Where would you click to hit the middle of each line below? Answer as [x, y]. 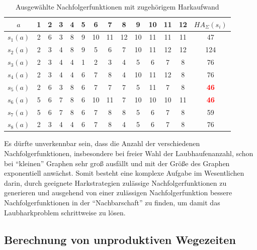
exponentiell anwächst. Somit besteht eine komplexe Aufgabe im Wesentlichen [124, 173]
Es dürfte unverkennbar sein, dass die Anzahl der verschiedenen [102, 143]
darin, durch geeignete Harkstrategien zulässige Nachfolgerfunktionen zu [115, 182]
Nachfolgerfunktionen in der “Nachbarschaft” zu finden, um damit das [112, 202]
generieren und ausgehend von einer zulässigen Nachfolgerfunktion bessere [118, 193]
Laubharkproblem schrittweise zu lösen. [65, 212]
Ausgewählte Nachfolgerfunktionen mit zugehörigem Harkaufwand [117, 7]
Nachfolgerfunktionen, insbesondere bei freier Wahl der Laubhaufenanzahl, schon [129, 153]
